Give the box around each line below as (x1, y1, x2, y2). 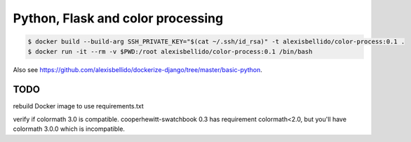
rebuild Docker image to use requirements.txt (13, 102, 144, 111)
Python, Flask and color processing (13, 10, 224, 26)
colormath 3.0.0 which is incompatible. (13, 125, 126, 133)
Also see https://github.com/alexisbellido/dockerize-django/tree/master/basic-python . (13, 65, 263, 73)
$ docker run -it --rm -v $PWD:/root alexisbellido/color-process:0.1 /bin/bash (27, 48, 313, 55)
